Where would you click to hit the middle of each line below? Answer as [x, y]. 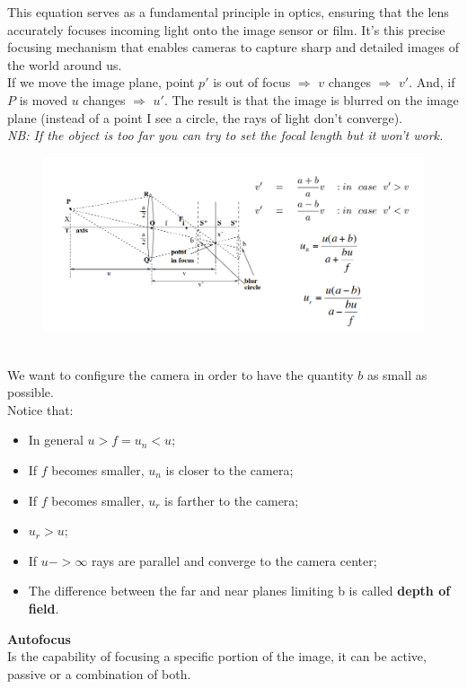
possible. [31, 392]
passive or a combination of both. [99, 673]
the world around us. [65, 64]
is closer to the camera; [229, 470]
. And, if [432, 82]
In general [56, 440]
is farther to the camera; [232, 500]
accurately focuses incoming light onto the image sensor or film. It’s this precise [226, 29]
